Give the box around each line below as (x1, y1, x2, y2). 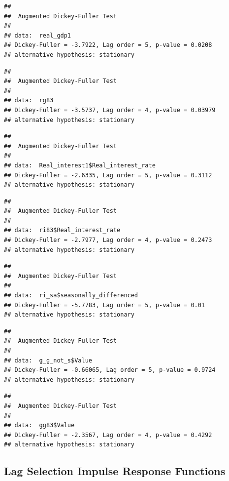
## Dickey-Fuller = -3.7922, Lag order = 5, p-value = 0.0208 (4, 41, 212, 49)
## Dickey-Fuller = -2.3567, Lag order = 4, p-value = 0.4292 (4, 431, 212, 439)
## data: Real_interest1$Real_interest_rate (4, 161, 156, 169)
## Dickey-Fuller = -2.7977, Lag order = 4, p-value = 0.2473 (4, 237, 212, 244)
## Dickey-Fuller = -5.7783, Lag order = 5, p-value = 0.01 (4, 301, 205, 309)
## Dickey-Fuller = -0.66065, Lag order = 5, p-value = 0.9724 (4, 366, 216, 374)
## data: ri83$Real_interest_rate (4, 227, 121, 234)
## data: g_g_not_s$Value (4, 357, 92, 364)
